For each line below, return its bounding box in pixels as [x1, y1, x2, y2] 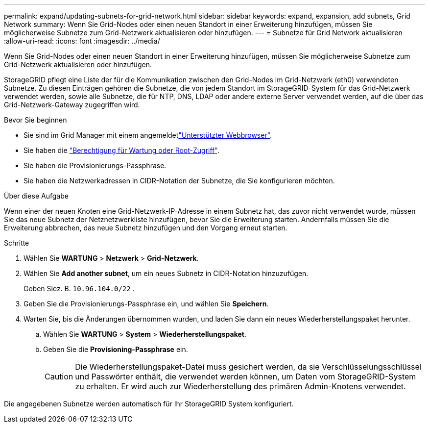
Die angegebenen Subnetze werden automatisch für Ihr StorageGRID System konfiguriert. [4, 400, 294, 408]
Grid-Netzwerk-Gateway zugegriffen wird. [4, 100, 140, 109]
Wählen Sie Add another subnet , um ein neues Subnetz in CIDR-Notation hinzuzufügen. [24, 269, 309, 277]
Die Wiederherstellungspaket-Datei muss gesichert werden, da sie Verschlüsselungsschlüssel [75, 362, 422, 372]
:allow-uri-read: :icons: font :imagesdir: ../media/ [4, 37, 160, 45]
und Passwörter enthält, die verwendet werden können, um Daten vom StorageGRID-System [75, 372, 416, 381]
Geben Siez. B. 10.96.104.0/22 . [24, 284, 135, 293]
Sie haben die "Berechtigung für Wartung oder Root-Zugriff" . [24, 146, 219, 154]
